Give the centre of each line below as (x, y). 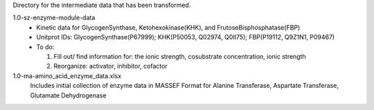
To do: (45, 47)
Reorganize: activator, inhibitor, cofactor (110, 66)
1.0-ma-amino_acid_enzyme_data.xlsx (67, 75)
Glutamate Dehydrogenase (68, 95)
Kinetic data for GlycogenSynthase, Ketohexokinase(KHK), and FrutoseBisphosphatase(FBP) (168, 27)
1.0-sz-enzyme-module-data (54, 18)
